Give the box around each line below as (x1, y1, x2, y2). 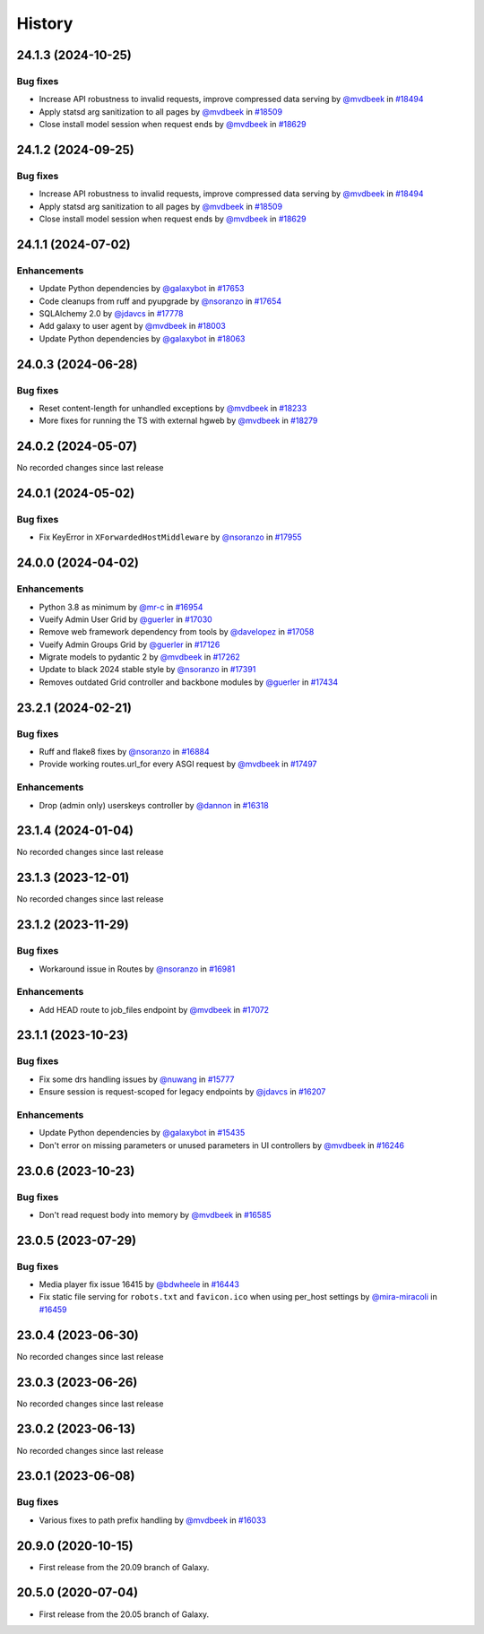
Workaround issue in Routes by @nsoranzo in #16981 (39, 964, 236, 974)
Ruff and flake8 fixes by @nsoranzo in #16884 (39, 747, 210, 757)
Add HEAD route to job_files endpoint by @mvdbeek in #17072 (39, 1004, 269, 1015)
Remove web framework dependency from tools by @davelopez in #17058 (39, 627, 315, 637)
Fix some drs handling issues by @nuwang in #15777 (39, 1074, 235, 1085)
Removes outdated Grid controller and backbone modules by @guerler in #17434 (39, 677, 339, 687)
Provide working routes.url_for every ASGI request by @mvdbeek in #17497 (39, 758, 317, 770)
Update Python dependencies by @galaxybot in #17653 (39, 283, 245, 294)
